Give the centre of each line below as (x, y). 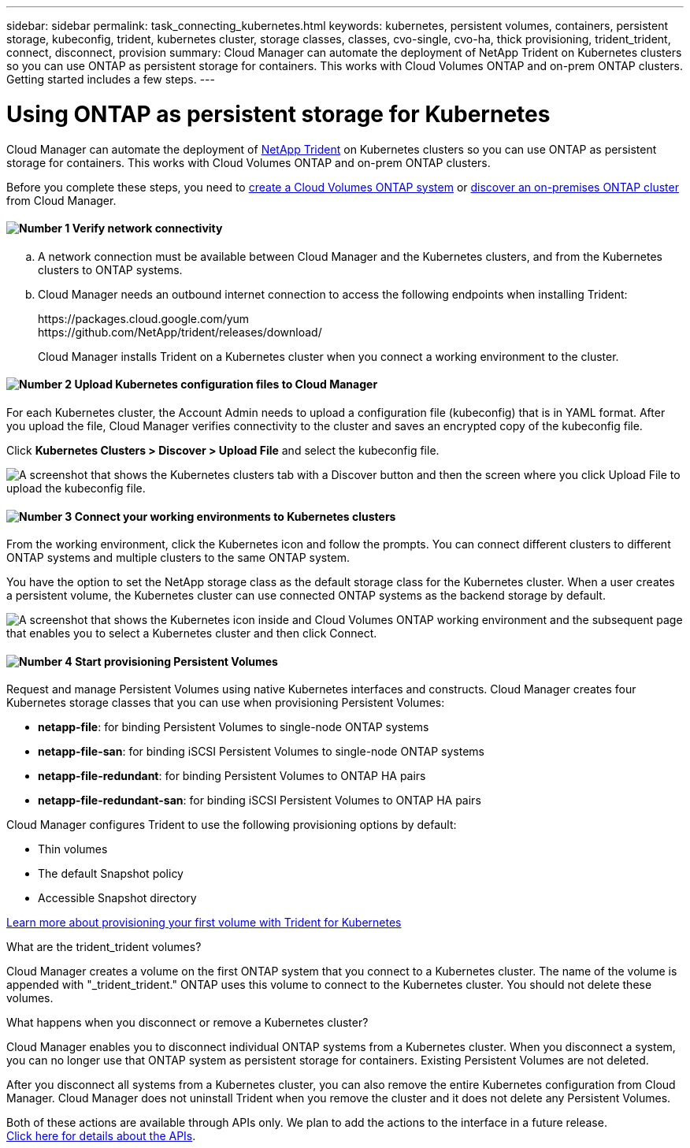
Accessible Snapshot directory (117, 898)
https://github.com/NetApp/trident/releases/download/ (180, 332)
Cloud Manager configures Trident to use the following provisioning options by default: (232, 825)
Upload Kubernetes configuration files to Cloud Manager (226, 385)
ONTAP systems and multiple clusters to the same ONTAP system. (178, 558)
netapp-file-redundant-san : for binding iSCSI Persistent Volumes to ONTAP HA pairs (260, 801)
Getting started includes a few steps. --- (111, 79)
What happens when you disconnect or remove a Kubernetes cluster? (187, 1023)
